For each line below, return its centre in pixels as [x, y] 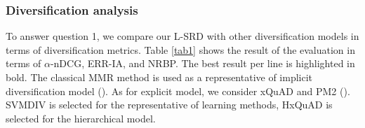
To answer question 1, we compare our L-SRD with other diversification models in [182, 36]
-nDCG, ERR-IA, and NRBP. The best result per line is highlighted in [203, 63]
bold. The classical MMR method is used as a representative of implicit [159, 77]
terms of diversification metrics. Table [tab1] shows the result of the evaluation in [180, 49]
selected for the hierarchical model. [81, 118]
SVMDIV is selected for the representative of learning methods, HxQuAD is [169, 105]
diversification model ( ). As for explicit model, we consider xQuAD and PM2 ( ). [178, 91]
